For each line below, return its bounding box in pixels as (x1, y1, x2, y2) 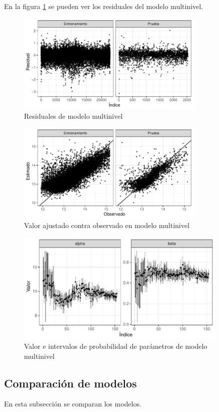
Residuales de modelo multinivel (24, 110, 123, 121)
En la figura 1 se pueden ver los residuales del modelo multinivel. (4, 1, 203, 11)
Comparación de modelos (4, 375, 137, 390)
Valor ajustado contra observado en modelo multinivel (24, 220, 189, 230)
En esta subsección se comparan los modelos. (4, 398, 141, 409)
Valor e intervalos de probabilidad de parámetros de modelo (24, 341, 207, 351)
